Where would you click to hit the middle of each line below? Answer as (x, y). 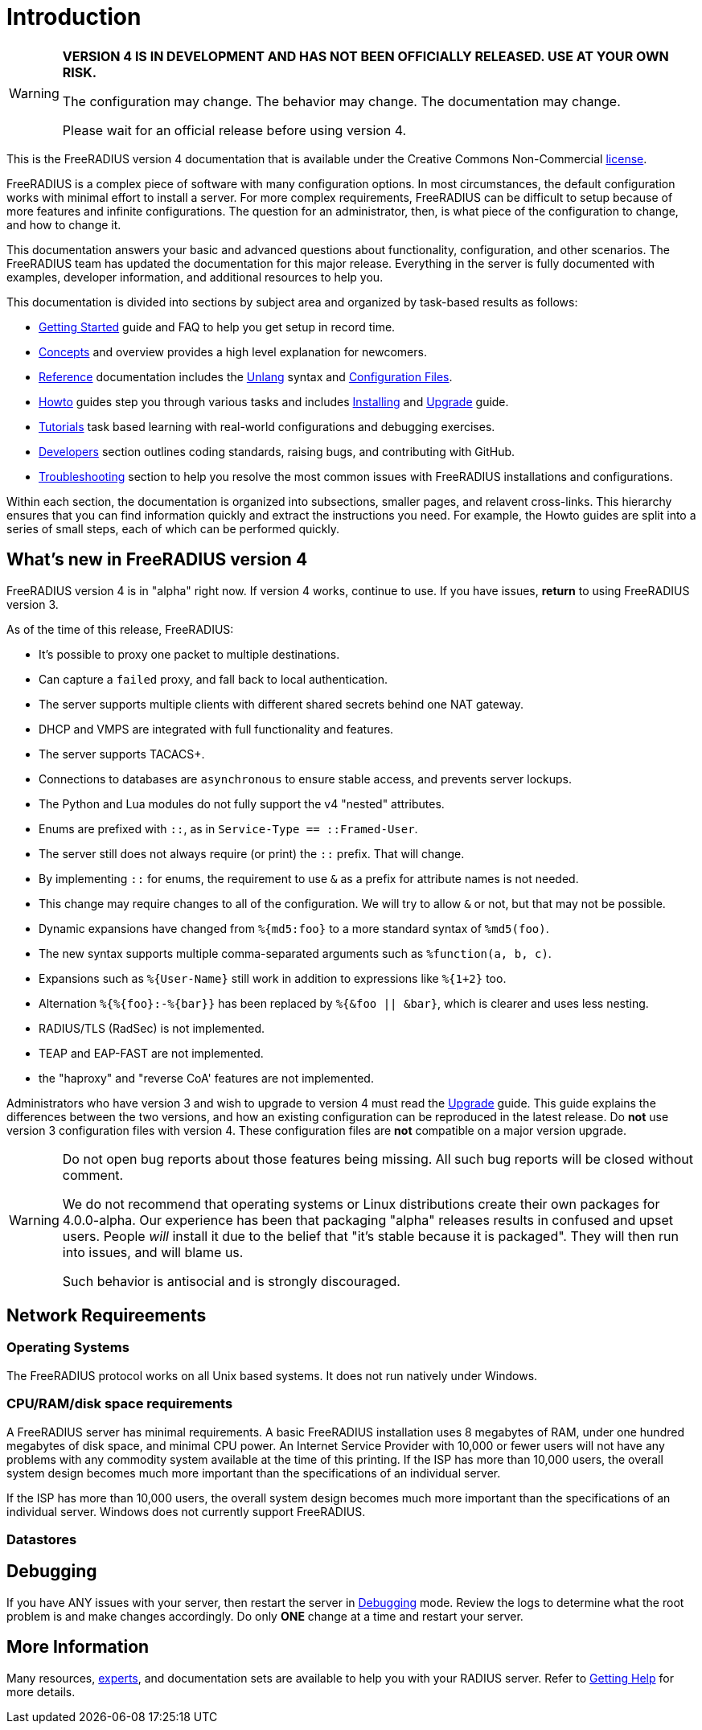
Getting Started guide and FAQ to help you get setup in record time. (217, 327)
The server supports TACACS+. (122, 754)
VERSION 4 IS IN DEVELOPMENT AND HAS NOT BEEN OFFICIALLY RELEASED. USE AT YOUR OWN (365, 56)
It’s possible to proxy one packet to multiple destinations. (189, 654)
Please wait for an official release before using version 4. (234, 130)
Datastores (42, 1539)
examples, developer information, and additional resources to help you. (195, 277)
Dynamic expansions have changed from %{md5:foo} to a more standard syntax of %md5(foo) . (294, 928)
